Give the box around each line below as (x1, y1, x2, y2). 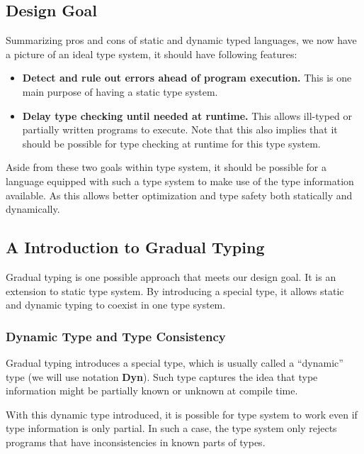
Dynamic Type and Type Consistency (6, 327, 226, 345)
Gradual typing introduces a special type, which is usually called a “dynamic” (6, 355, 343, 370)
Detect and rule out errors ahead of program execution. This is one (22, 70, 352, 85)
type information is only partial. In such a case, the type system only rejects (6, 421, 337, 436)
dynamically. (6, 201, 60, 216)
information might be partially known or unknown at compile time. (6, 383, 298, 398)
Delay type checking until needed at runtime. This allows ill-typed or (22, 108, 352, 123)
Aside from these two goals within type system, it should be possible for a (6, 160, 326, 175)
